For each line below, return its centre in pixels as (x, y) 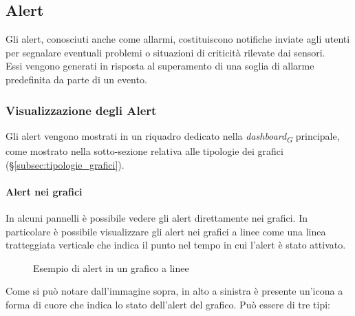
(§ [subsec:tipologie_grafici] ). (65, 164)
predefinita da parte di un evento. (76, 79)
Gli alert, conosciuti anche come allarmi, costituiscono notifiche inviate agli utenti (178, 39)
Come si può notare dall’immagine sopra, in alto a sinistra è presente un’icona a (174, 291)
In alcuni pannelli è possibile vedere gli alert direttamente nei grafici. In (157, 217)
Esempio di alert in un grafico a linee (111, 267)
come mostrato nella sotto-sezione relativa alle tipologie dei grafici (144, 150)
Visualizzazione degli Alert (81, 110)
